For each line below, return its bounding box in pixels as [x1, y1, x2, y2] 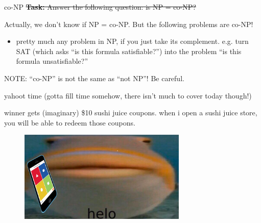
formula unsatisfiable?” [16, 56, 88, 66]
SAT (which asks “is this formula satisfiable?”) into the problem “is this [16, 45, 242, 56]
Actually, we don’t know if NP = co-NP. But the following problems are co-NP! [4, 18, 253, 29]
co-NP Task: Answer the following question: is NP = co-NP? [4, 2, 196, 12]
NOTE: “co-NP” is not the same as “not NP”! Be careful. [4, 72, 184, 83]
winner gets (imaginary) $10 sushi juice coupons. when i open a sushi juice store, [4, 107, 257, 118]
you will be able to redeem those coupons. [4, 117, 135, 128]
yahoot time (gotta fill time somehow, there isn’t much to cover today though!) [4, 90, 252, 101]
